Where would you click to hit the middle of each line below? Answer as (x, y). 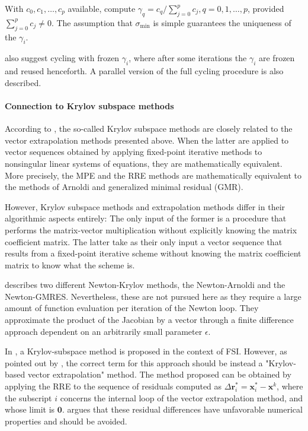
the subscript (28, 397)
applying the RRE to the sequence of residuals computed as (113, 386)
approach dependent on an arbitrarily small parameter (104, 331)
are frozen (277, 58)
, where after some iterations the (188, 58)
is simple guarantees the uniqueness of (222, 22)
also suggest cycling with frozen (62, 58)
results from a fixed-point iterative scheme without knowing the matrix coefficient (153, 253)
